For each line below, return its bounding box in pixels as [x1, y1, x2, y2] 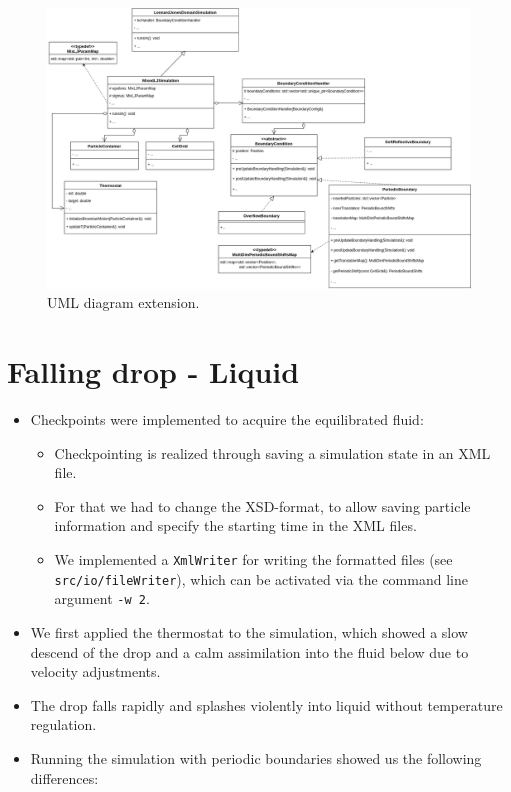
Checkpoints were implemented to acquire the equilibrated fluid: [30, 409, 424, 430]
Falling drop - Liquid [7, 351, 300, 392]
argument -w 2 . [54, 588, 150, 609]
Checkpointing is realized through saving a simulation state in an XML [54, 442, 491, 463]
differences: [30, 767, 99, 788]
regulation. [30, 714, 97, 735]
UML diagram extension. [47, 292, 200, 313]
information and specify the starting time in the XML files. [54, 515, 417, 536]
